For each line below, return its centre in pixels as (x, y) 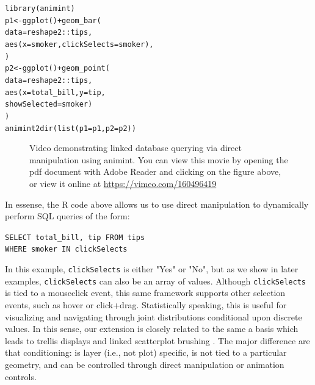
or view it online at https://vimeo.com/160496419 (123, 183)
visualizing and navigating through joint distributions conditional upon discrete (154, 316)
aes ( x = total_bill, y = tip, (55, 92)
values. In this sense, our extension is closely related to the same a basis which (152, 329)
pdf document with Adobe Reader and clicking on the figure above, (155, 171)
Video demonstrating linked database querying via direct (136, 148)
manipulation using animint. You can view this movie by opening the (159, 159)
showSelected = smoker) (49, 104)
